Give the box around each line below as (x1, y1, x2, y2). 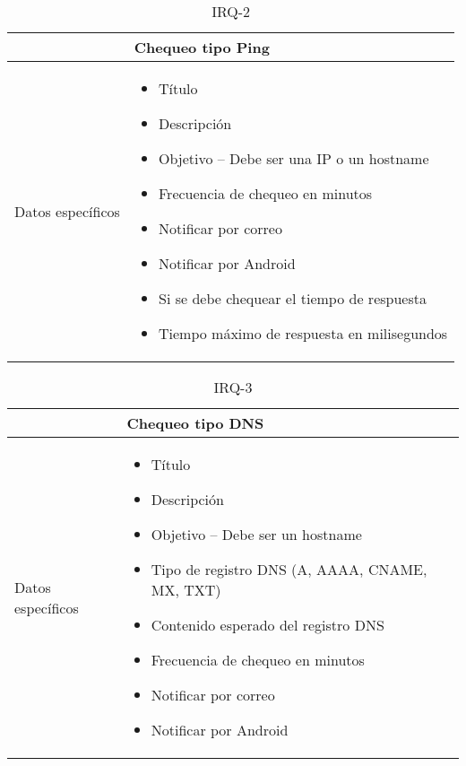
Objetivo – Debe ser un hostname (151, 524, 362, 544)
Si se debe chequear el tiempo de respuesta (158, 288, 427, 309)
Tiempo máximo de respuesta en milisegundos (158, 323, 448, 344)
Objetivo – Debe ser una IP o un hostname (158, 148, 429, 169)
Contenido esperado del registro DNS (151, 614, 384, 635)
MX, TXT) (151, 579, 221, 600)
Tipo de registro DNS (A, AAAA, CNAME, (151, 559, 427, 579)
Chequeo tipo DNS (126, 413, 264, 433)
